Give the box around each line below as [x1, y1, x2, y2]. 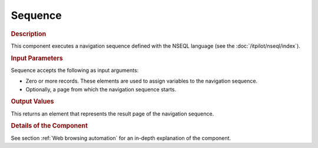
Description [11, 29, 47, 38]
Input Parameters [11, 54, 63, 62]
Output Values [11, 97, 54, 106]
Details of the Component [11, 121, 88, 130]
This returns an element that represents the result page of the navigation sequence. [11, 110, 214, 117]
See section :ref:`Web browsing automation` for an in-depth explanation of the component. [11, 134, 231, 142]
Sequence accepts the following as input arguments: [11, 67, 139, 74]
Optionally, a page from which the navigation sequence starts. [25, 85, 177, 93]
